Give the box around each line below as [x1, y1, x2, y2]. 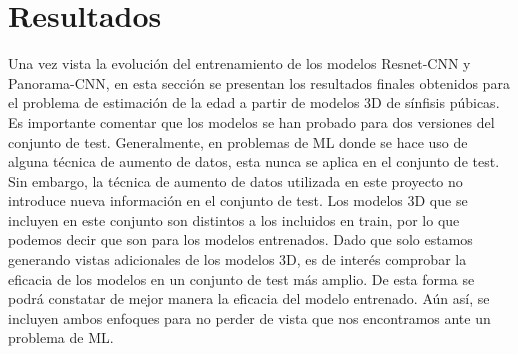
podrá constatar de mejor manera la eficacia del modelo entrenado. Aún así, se [8, 288, 490, 309]
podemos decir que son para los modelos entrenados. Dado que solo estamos [8, 229, 473, 250]
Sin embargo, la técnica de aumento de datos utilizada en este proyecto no [8, 170, 463, 191]
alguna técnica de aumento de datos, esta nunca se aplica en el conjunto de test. [8, 151, 500, 172]
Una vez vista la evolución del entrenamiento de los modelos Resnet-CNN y [8, 53, 471, 74]
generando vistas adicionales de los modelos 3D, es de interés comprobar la [8, 249, 467, 270]
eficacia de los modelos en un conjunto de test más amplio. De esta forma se [8, 268, 475, 289]
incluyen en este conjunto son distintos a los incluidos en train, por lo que [8, 209, 460, 230]
